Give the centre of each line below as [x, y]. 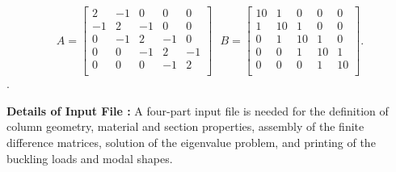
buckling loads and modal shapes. [90, 158]
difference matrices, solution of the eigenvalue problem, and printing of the [191, 142]
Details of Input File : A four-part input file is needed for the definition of [198, 110]
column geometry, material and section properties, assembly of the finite [185, 126]
